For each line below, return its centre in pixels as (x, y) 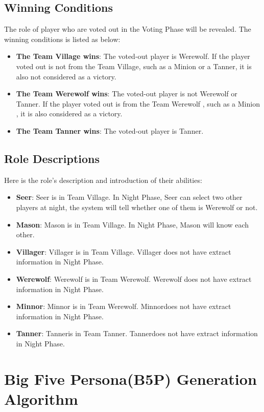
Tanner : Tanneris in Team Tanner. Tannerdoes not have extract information (137, 333)
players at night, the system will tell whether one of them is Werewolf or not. (137, 207)
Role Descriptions (52, 158)
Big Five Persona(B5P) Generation (130, 378)
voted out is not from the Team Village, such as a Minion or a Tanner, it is (134, 66)
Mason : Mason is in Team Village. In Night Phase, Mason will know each (133, 224)
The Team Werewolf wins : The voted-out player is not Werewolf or (127, 94)
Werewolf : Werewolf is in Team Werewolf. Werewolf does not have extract (134, 279)
